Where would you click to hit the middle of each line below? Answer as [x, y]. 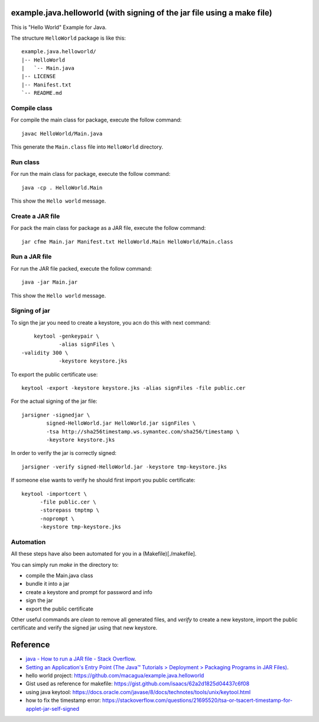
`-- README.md [42, 93]
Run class [25, 162]
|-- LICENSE [39, 76]
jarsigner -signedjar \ [56, 415]
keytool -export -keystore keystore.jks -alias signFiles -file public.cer [134, 388]
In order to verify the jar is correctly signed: [64, 453]
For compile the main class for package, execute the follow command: [96, 120]
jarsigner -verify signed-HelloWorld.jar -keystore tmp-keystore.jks [124, 467]
